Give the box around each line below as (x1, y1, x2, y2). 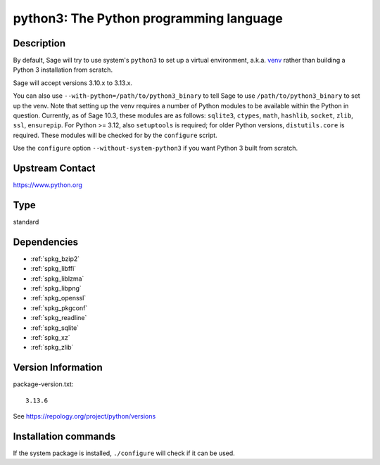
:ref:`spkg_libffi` (30, 265, 77, 273)
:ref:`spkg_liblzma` (30, 274, 84, 283)
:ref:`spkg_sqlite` (30, 324, 80, 332)
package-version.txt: (13, 380, 74, 388)
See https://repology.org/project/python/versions (13, 412, 156, 421)
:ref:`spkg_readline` (30, 314, 87, 322)
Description (13, 37, 66, 49)
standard (13, 218, 39, 226)
